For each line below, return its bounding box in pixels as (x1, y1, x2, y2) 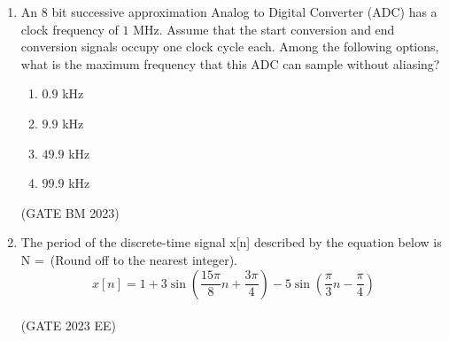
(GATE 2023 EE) (20, 316, 117, 335)
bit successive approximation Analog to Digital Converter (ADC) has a (51, 3, 437, 20)
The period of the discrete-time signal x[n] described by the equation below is (20, 233, 442, 252)
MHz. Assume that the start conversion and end (133, 19, 395, 38)
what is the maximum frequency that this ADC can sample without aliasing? (20, 54, 440, 73)
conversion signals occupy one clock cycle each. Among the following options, (20, 37, 439, 56)
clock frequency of (20, 19, 119, 38)
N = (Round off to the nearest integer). (20, 250, 237, 268)
